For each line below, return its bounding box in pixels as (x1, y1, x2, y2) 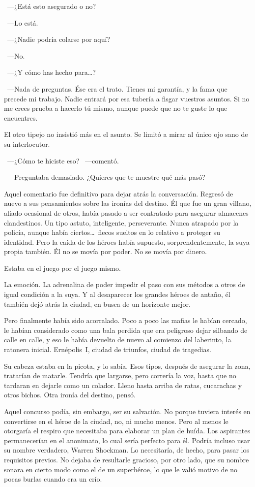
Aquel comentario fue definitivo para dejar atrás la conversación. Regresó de (4, 188, 233, 198)
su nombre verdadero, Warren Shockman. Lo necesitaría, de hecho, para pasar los (4, 445, 249, 455)
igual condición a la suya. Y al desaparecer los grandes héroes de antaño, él (4, 289, 230, 299)
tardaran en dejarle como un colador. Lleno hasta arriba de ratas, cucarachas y (4, 380, 242, 390)
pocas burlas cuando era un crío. (4, 474, 102, 484)
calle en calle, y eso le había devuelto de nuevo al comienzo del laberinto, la (4, 334, 231, 345)
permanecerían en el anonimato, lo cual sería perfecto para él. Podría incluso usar (4, 435, 250, 445)
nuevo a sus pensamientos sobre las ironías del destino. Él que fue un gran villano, (4, 198, 252, 208)
